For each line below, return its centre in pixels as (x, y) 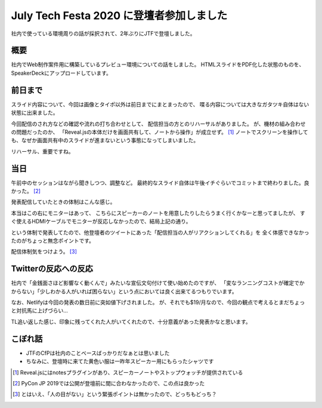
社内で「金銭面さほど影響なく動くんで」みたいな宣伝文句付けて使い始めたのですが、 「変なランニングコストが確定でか (158, 283)
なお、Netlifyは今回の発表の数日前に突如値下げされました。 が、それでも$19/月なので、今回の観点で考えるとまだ (150, 302)
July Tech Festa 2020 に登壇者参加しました (119, 16)
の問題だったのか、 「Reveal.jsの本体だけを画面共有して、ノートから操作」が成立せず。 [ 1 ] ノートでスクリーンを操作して (160, 132)
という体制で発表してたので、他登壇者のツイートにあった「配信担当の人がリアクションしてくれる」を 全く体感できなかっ (160, 232)
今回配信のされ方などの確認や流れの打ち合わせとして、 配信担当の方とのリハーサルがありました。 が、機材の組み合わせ (159, 124)
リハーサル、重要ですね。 (42, 151)
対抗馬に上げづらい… (42, 311)
